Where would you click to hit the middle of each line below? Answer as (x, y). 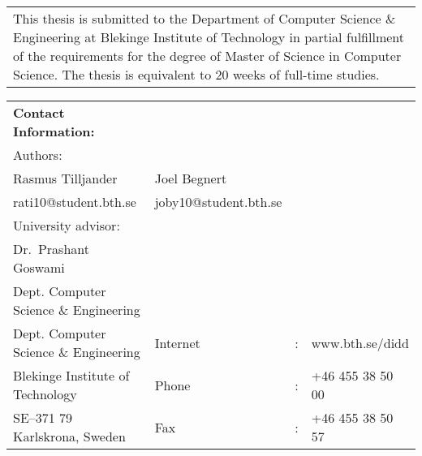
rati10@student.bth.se (75, 202)
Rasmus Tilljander (65, 178)
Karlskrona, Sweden (69, 436)
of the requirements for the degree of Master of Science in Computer (207, 56)
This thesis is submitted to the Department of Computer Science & (205, 18)
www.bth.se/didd (360, 342)
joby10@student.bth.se (218, 202)
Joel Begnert (191, 178)
